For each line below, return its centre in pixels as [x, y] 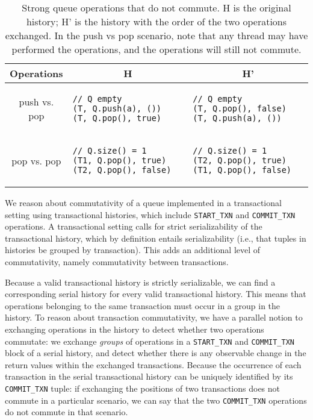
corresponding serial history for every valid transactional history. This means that [156, 294]
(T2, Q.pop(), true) [240, 160]
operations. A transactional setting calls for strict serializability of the [134, 226]
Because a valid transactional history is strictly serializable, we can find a [140, 282]
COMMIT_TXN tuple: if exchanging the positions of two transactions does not [143, 388]
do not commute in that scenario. [67, 412]
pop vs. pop [36, 160]
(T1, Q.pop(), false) [242, 170]
